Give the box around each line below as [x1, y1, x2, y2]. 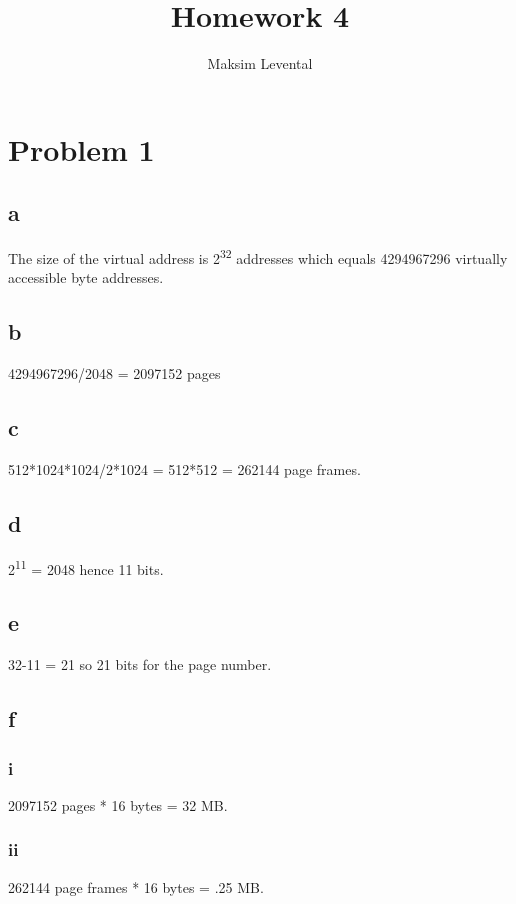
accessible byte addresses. [8, 267, 164, 288]
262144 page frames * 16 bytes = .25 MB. [8, 876, 264, 897]
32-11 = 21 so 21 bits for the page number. [8, 654, 272, 675]
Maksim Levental [207, 53, 313, 74]
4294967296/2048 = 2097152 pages [8, 363, 221, 384]
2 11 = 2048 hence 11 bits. [8, 555, 164, 579]
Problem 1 [8, 128, 155, 169]
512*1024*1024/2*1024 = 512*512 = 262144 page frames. [8, 458, 361, 479]
